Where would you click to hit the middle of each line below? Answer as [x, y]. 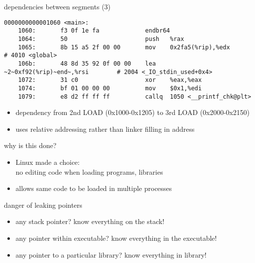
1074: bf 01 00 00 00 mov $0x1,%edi [110, 88]
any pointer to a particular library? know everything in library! [111, 254]
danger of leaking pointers [43, 205]
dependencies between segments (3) [57, 6]
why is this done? [30, 145]
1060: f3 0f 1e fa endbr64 [94, 31]
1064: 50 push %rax [101, 39]
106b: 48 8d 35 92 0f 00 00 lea [87, 63]
